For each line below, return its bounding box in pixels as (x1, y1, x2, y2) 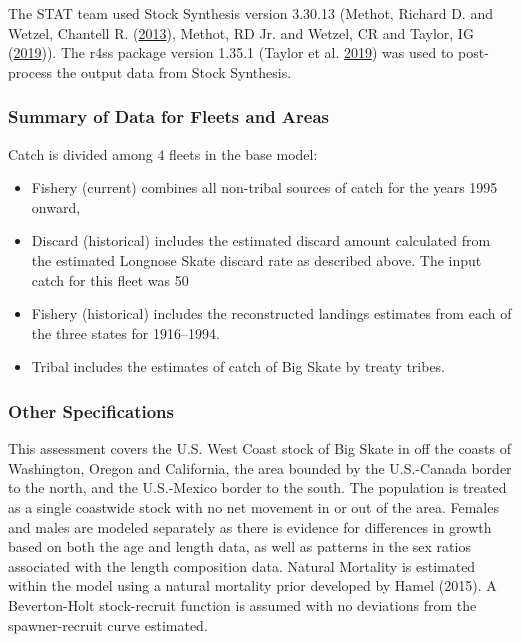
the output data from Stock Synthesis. (56, 61, 292, 82)
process (8, 61, 53, 82)
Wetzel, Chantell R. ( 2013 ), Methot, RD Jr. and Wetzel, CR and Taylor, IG (8, 22, 474, 43)
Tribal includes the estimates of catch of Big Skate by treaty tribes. (31, 356, 446, 377)
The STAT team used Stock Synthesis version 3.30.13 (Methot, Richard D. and (8, 3, 493, 23)
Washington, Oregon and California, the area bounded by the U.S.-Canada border (8, 457, 512, 478)
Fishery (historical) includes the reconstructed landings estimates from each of (31, 303, 512, 324)
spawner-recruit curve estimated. (8, 614, 208, 635)
